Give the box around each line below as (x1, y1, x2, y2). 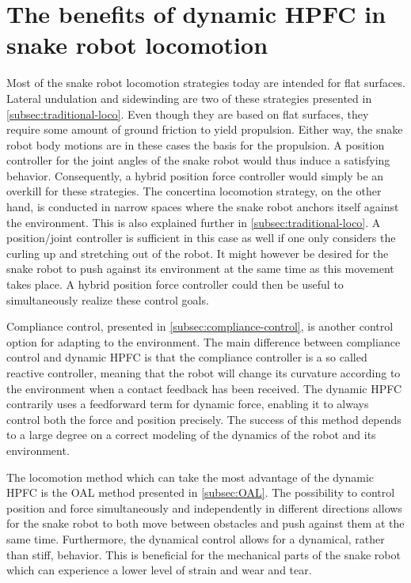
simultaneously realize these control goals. (6, 291, 209, 308)
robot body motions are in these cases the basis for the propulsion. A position (6, 136, 385, 153)
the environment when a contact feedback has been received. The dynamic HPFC (6, 380, 402, 396)
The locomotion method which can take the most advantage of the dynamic (6, 468, 374, 485)
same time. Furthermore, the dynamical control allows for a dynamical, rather (6, 530, 385, 547)
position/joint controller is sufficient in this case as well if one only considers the (6, 229, 396, 246)
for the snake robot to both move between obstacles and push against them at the (6, 515, 405, 532)
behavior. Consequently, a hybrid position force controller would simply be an (6, 167, 384, 184)
